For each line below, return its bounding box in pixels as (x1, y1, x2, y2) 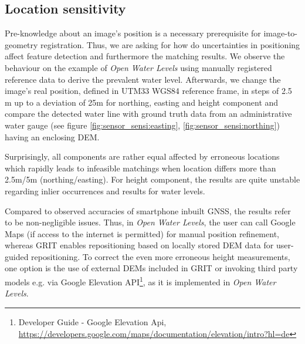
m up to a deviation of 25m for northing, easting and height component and (5, 96, 279, 108)
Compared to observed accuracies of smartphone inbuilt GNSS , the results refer (5, 204, 291, 217)
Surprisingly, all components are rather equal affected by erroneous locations (5, 150, 280, 163)
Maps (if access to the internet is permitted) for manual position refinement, (5, 227, 279, 240)
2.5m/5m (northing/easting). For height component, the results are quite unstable (5, 173, 300, 186)
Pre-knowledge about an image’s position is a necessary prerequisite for (5, 27, 261, 39)
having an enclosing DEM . (5, 130, 100, 143)
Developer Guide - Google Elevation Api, (18, 315, 167, 328)
